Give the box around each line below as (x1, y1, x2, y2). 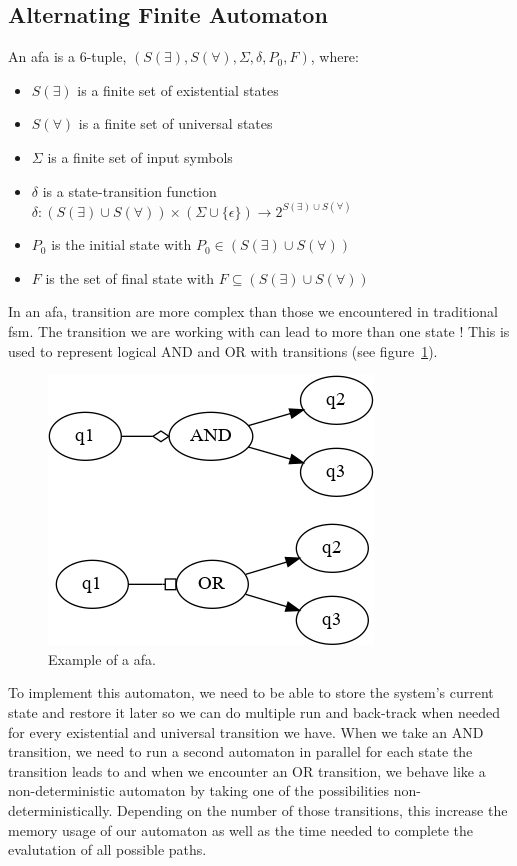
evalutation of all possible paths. (8, 839, 207, 860)
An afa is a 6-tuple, (8, 46, 127, 67)
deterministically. (8, 799, 113, 820)
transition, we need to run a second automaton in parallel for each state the (8, 741, 473, 762)
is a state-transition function (42, 180, 217, 201)
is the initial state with (51, 234, 192, 255)
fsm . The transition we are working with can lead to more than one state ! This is (8, 320, 510, 341)
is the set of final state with (45, 267, 215, 288)
